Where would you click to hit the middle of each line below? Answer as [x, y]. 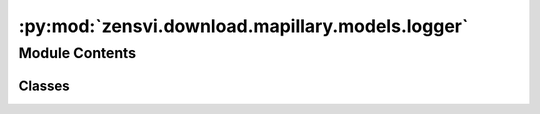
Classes [44, 85]
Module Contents [77, 53]
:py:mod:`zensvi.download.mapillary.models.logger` [243, 26]
